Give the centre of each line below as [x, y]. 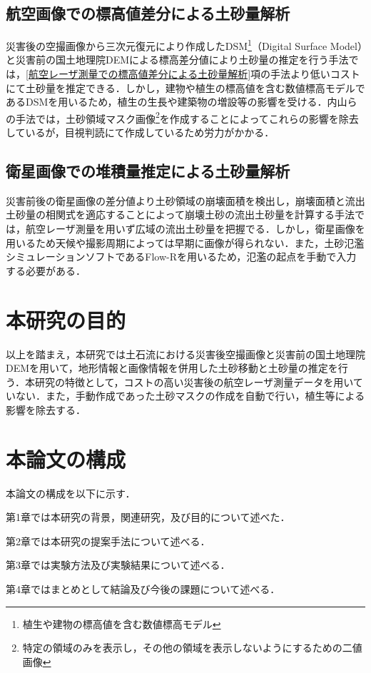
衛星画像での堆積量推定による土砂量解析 [148, 171]
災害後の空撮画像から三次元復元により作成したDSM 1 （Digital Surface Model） [184, 45]
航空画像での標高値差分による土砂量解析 [148, 13]
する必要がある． [46, 270]
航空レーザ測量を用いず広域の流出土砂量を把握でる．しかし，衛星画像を [195, 229]
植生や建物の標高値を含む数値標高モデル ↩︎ [122, 623]
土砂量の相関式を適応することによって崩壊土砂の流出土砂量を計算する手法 [180, 214]
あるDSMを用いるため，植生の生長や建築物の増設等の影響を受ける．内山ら [182, 102]
